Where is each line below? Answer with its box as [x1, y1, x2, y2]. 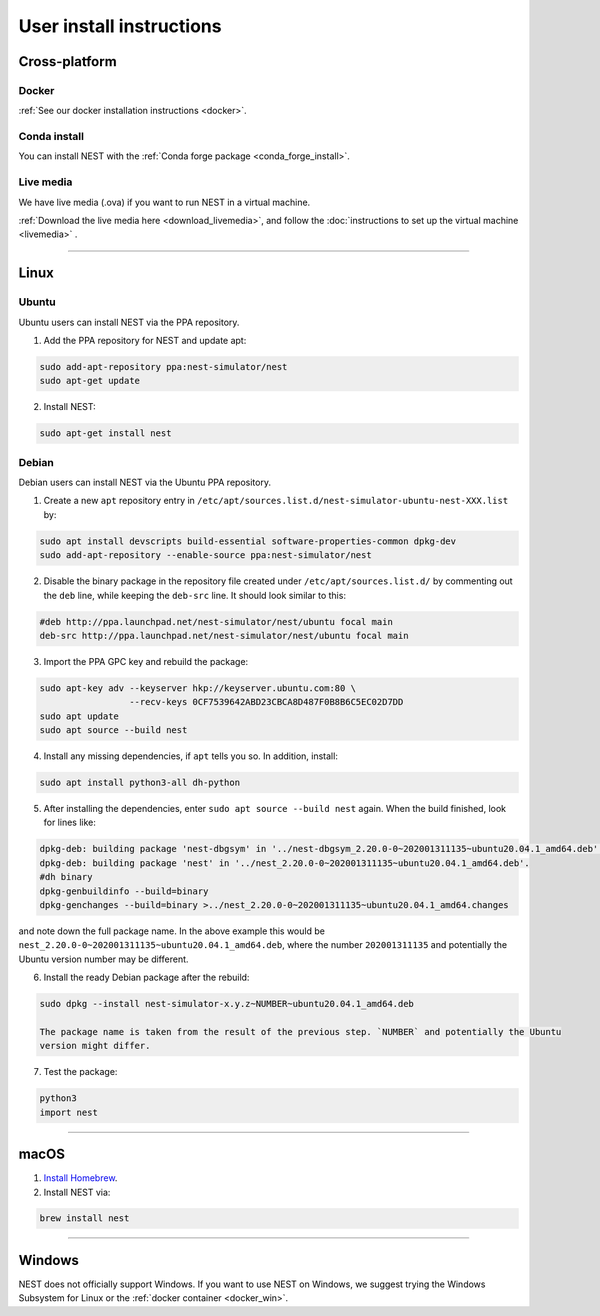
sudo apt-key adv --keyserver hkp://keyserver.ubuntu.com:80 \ [39, 682, 357, 694]
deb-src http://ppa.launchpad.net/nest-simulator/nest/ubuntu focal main [39, 630, 409, 641]
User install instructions [18, 15, 222, 37]
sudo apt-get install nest [39, 428, 172, 439]
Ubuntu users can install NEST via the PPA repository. [18, 316, 240, 328]
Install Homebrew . [43, 1172, 118, 1184]
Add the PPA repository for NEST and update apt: [43, 334, 247, 346]
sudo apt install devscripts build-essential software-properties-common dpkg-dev [39, 535, 457, 547]
